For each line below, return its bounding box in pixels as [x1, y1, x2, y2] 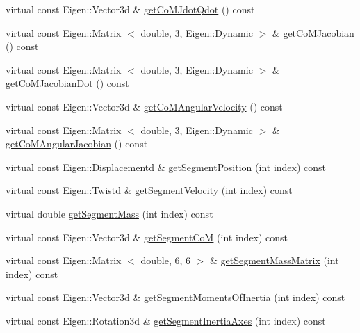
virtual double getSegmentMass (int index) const [6, 206, 213, 220]
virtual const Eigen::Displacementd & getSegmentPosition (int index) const [6, 159, 327, 174]
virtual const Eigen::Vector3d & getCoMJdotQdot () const [6, 2, 255, 16]
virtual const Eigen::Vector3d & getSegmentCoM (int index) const [6, 229, 288, 244]
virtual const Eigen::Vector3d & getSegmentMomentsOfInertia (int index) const [6, 290, 345, 304]
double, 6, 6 [140, 253, 190, 268]
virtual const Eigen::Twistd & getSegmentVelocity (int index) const [6, 183, 293, 197]
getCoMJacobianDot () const [6, 76, 129, 90]
